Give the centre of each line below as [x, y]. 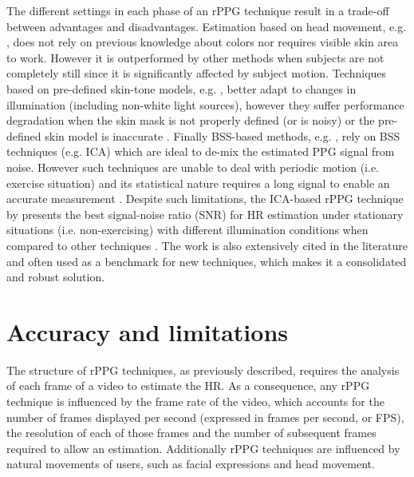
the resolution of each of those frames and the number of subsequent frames [191, 433]
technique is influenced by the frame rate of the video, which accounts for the [195, 401]
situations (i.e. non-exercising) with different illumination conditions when [187, 230]
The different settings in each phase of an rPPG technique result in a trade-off [198, 10]
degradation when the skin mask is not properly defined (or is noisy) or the [191, 120]
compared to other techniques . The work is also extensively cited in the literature [207, 245]
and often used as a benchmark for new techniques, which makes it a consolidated [207, 261]
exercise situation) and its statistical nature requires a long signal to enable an [198, 183]
